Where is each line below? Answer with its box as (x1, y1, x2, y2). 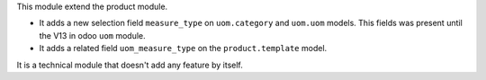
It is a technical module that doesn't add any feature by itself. (16, 59, 243, 70)
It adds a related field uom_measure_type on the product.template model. (39, 43, 328, 54)
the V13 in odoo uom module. (39, 30, 146, 40)
